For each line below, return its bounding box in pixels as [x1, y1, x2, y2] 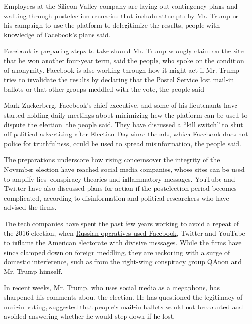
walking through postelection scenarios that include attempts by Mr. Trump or [4, 10, 238, 20]
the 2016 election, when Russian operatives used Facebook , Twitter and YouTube [4, 228, 245, 238]
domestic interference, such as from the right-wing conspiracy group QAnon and [4, 256, 242, 267]
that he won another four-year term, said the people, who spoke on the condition [4, 55, 244, 65]
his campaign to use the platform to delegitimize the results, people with [4, 20, 220, 30]
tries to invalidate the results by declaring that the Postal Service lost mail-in [4, 74, 234, 85]
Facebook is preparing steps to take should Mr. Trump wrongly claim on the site [4, 46, 244, 56]
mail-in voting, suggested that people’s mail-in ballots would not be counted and [4, 301, 243, 311]
